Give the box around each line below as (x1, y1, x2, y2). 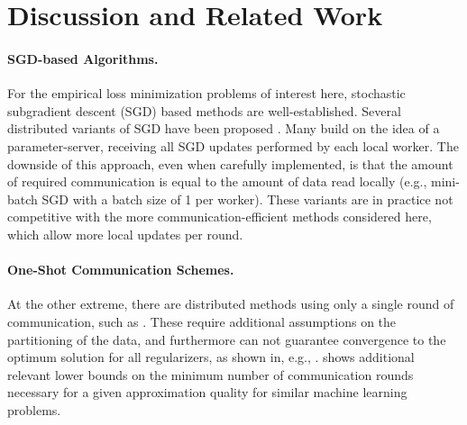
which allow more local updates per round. (7, 224, 243, 243)
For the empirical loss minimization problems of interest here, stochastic (7, 84, 406, 103)
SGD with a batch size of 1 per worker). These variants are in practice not (41, 189, 453, 208)
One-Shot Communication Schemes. (7, 260, 234, 279)
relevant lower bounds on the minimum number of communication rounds (7, 365, 414, 384)
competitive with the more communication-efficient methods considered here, (7, 207, 432, 226)
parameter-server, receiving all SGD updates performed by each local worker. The (7, 136, 459, 155)
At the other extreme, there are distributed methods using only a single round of (7, 294, 454, 313)
